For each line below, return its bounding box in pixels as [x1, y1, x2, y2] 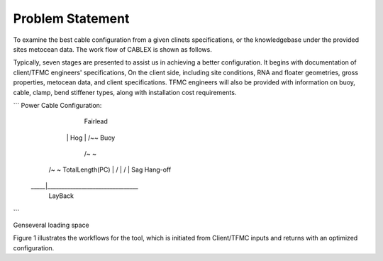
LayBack [48, 191, 74, 200]
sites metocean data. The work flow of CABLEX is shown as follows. [13, 45, 212, 53]
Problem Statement [13, 11, 130, 26]
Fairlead [84, 117, 108, 126]
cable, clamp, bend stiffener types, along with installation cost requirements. [13, 88, 237, 96]
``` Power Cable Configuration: [13, 101, 102, 109]
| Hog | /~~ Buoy [66, 133, 116, 142]
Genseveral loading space [13, 221, 90, 230]
